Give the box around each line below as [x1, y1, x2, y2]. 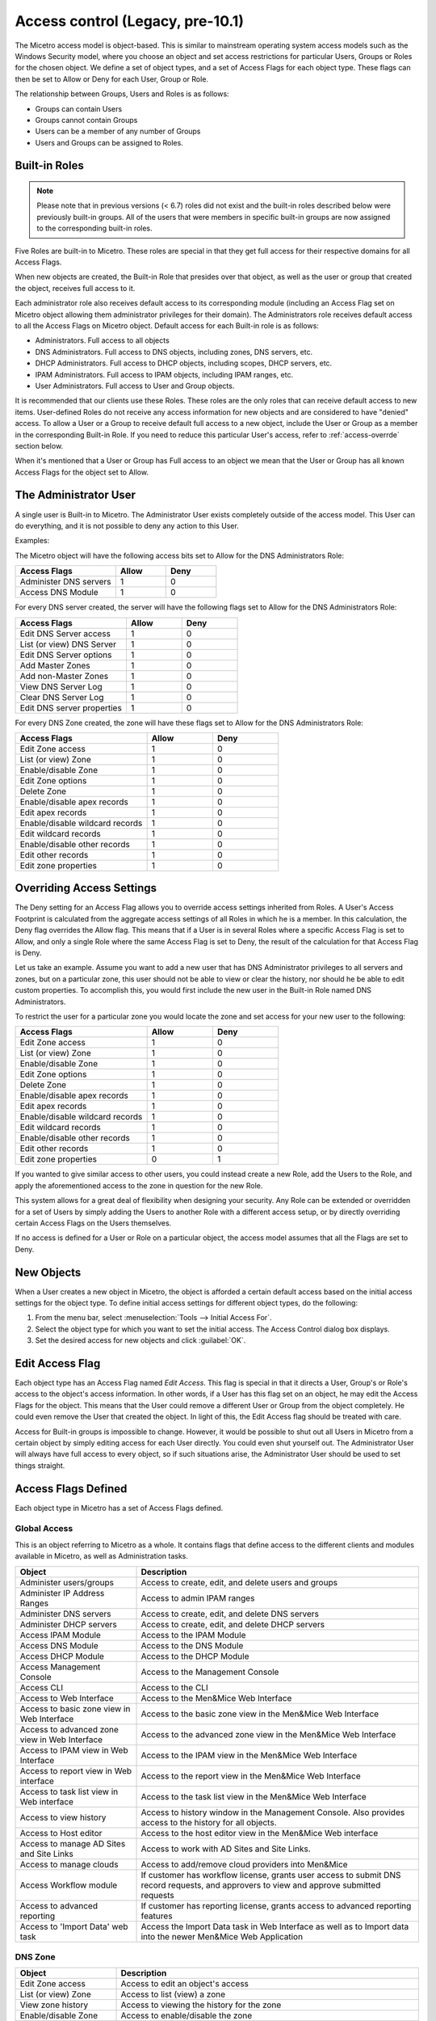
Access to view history [19, 1812, 107, 1823]
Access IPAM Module [19, 1629, 101, 1640]
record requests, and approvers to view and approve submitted [140, 1880, 381, 1891]
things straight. [15, 1460, 65, 1470]
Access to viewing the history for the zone [120, 1999, 282, 2010]
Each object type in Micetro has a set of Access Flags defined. [15, 1503, 224, 1513]
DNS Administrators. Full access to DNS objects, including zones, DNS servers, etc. [35, 347, 313, 357]
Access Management [19, 1661, 101, 1673]
